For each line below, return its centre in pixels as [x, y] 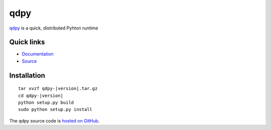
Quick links [27, 42]
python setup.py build [46, 103]
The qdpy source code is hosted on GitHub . [54, 120]
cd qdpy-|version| [41, 95]
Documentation [38, 54]
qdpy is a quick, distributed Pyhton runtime [54, 28]
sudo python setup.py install [55, 109]
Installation [27, 75]
